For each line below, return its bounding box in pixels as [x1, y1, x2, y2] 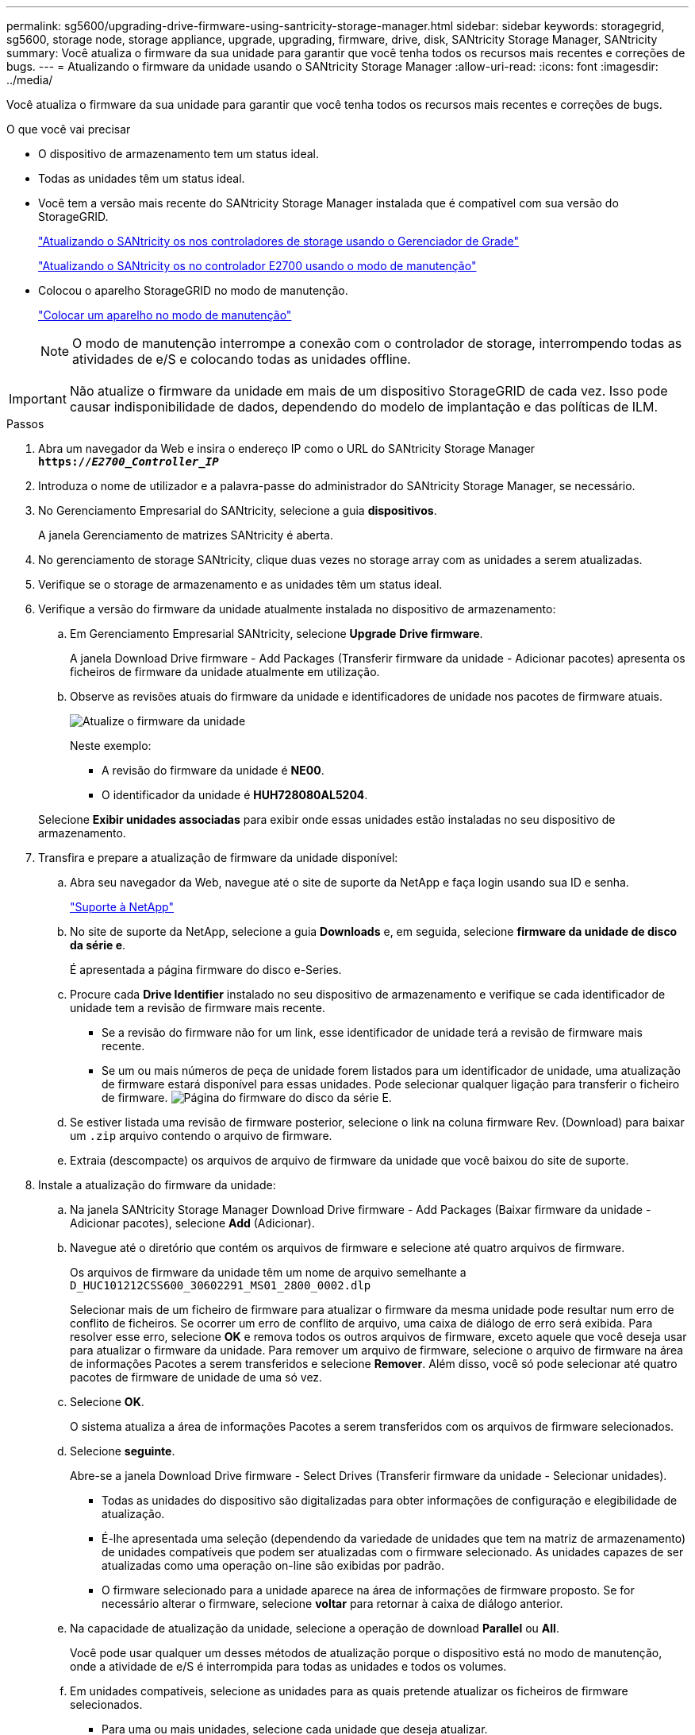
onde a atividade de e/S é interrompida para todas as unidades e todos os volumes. [70, 1660, 507, 1673]
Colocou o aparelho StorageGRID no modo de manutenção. [38, 284, 348, 297]
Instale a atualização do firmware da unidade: [38, 1178, 276, 1192]
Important [9, 391, 67, 407]
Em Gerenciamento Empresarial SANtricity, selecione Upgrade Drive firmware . [70, 627, 483, 640]
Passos [6, 417, 44, 431]
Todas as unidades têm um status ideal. [38, 172, 245, 185]
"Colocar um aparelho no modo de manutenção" [38, 308, 292, 322]
